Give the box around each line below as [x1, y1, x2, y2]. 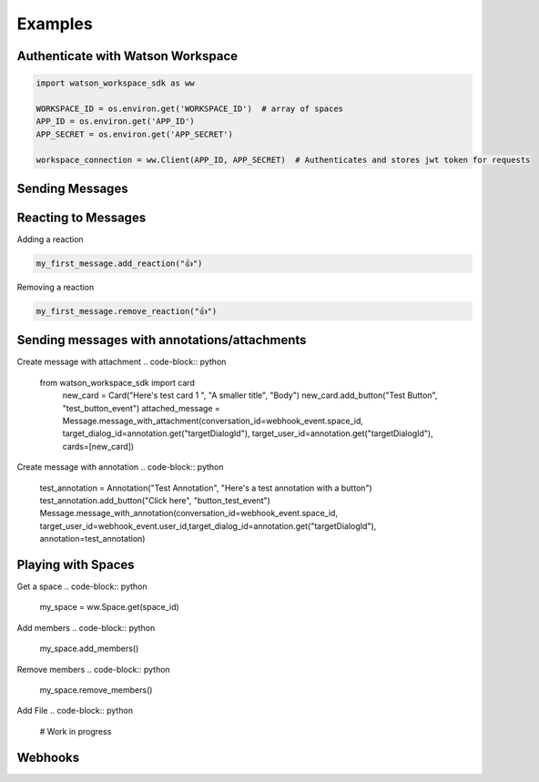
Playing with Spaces [16, 556, 136, 573]
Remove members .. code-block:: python [16, 664, 170, 675]
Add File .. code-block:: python [16, 706, 134, 716]
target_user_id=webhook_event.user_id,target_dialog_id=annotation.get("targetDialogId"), [39, 520, 377, 532]
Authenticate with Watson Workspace [16, 48, 239, 64]
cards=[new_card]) [62, 441, 135, 452]
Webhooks [16, 749, 80, 765]
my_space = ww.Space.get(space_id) [39, 602, 179, 613]
